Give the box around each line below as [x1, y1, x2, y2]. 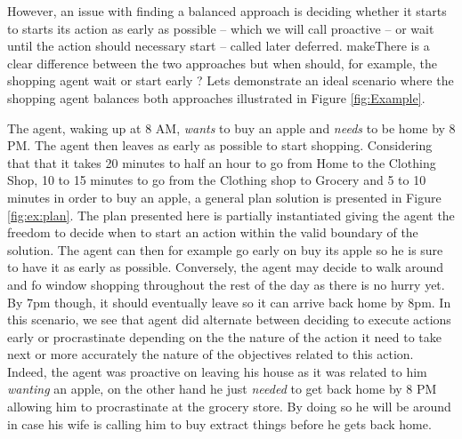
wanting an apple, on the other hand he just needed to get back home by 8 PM [7, 379, 437, 398]
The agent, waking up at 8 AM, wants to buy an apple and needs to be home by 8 [7, 118, 456, 137]
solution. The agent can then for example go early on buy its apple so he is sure [7, 240, 443, 259]
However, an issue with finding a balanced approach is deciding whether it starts [7, 2, 447, 20]
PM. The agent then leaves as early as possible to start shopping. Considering [7, 136, 433, 155]
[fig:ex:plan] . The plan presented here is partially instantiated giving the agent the [7, 205, 455, 224]
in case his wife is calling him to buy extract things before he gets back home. [7, 414, 432, 433]
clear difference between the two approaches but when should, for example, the [7, 53, 437, 72]
